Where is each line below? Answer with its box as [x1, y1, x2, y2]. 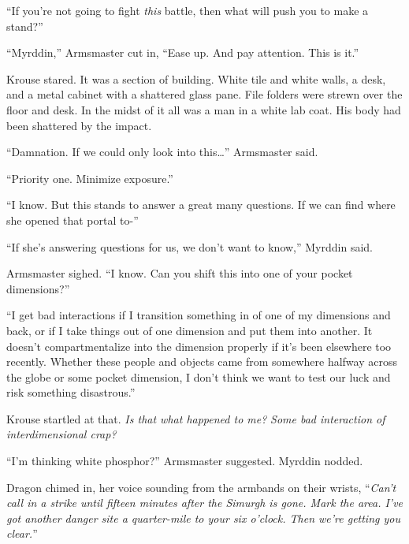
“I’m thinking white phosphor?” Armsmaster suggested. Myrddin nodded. [6, 453, 363, 469]
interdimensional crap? [6, 426, 117, 442]
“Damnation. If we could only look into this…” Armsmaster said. [6, 143, 318, 160]
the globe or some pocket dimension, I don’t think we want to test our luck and [6, 368, 391, 385]
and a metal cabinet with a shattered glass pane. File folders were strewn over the [6, 86, 403, 102]
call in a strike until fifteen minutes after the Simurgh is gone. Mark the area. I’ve [6, 494, 403, 511]
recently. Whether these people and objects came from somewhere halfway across [6, 353, 397, 370]
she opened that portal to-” [6, 211, 139, 228]
